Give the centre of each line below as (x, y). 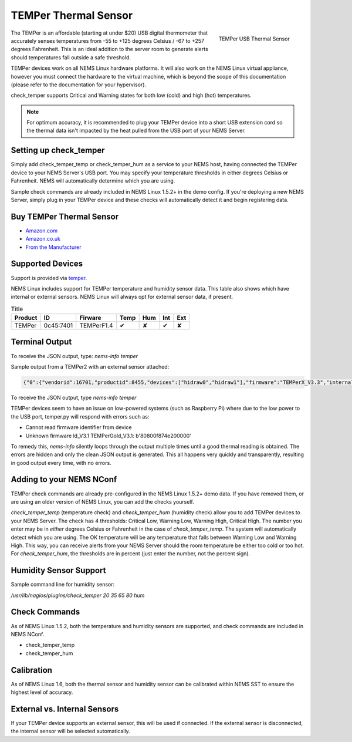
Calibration (32, 670)
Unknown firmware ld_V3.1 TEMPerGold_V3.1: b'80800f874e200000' (109, 436)
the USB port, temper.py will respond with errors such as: (80, 416)
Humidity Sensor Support (58, 570)
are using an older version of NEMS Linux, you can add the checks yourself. (103, 501)
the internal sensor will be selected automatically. (70, 731)
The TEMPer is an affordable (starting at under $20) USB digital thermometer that (109, 33)
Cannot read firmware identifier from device (79, 427)
